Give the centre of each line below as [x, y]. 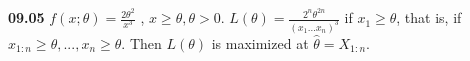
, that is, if [429, 17]
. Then [141, 42]
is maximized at [260, 42]
